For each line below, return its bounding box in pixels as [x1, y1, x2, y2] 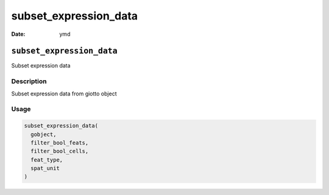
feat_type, [30, 156, 63, 163]
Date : [11, 30, 26, 38]
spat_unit [30, 165, 60, 172]
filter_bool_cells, [30, 148, 89, 155]
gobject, [30, 131, 57, 138]
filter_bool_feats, [30, 139, 89, 146]
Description [11, 77, 47, 86]
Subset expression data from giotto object [11, 90, 117, 97]
